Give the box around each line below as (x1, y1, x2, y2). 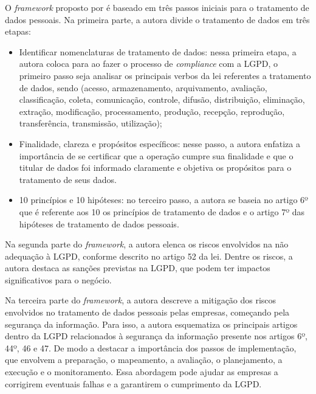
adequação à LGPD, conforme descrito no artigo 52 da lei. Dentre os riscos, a (5, 249, 293, 262)
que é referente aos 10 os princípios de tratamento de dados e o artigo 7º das (19, 205, 304, 218)
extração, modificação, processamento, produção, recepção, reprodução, (19, 105, 285, 117)
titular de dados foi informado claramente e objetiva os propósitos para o (19, 161, 292, 174)
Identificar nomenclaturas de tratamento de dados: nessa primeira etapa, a (19, 45, 297, 58)
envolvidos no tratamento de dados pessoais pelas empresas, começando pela (5, 306, 290, 319)
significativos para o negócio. (5, 273, 112, 286)
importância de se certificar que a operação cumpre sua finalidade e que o (19, 149, 294, 162)
